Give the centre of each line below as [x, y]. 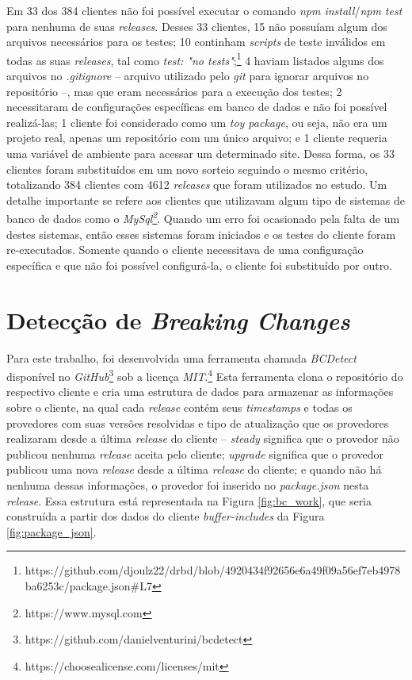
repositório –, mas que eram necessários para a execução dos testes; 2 [174, 91]
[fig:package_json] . [51, 531]
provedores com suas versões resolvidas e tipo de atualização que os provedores [198, 423]
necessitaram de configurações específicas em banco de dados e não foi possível [197, 107]
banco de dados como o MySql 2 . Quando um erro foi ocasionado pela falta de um [203, 217]
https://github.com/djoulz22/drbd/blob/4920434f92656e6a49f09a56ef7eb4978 [213, 570]
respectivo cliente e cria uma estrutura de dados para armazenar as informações [200, 392]
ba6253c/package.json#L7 [88, 585]
